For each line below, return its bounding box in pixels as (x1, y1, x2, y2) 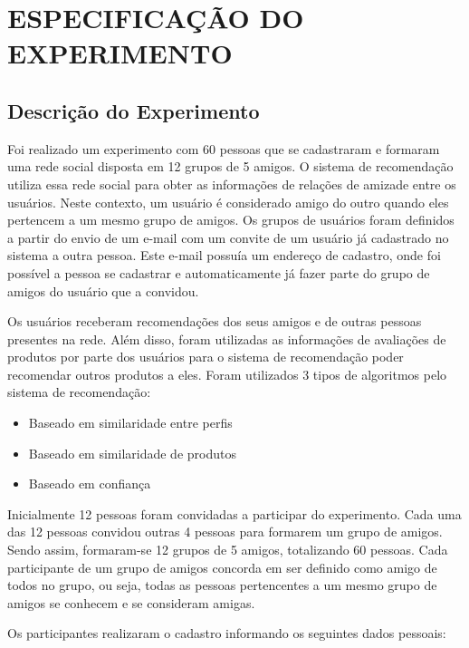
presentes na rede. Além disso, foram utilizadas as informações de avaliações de (7, 329, 446, 348)
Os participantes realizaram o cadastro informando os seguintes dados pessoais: (7, 624, 446, 643)
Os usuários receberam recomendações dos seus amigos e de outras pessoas (7, 312, 422, 331)
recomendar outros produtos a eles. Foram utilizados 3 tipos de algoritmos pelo (7, 364, 447, 383)
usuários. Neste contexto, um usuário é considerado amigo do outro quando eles (7, 192, 449, 211)
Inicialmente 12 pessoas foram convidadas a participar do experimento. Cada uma (7, 504, 462, 523)
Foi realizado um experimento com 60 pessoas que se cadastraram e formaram (7, 139, 440, 158)
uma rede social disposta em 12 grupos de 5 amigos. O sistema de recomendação (7, 157, 454, 176)
